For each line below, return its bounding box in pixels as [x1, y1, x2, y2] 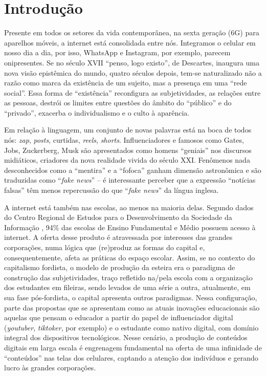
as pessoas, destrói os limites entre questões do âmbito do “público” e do [4, 97, 232, 108]
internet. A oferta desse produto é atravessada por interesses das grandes [4, 232, 233, 242]
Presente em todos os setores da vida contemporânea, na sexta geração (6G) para [4, 27, 259, 38]
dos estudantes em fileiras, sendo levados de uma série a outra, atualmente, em [4, 282, 251, 293]
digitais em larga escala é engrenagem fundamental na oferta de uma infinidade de [4, 342, 262, 352]
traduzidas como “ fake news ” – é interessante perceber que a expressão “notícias [4, 174, 256, 185]
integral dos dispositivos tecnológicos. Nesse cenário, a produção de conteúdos [4, 332, 248, 343]
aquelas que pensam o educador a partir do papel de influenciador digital [4, 312, 233, 323]
